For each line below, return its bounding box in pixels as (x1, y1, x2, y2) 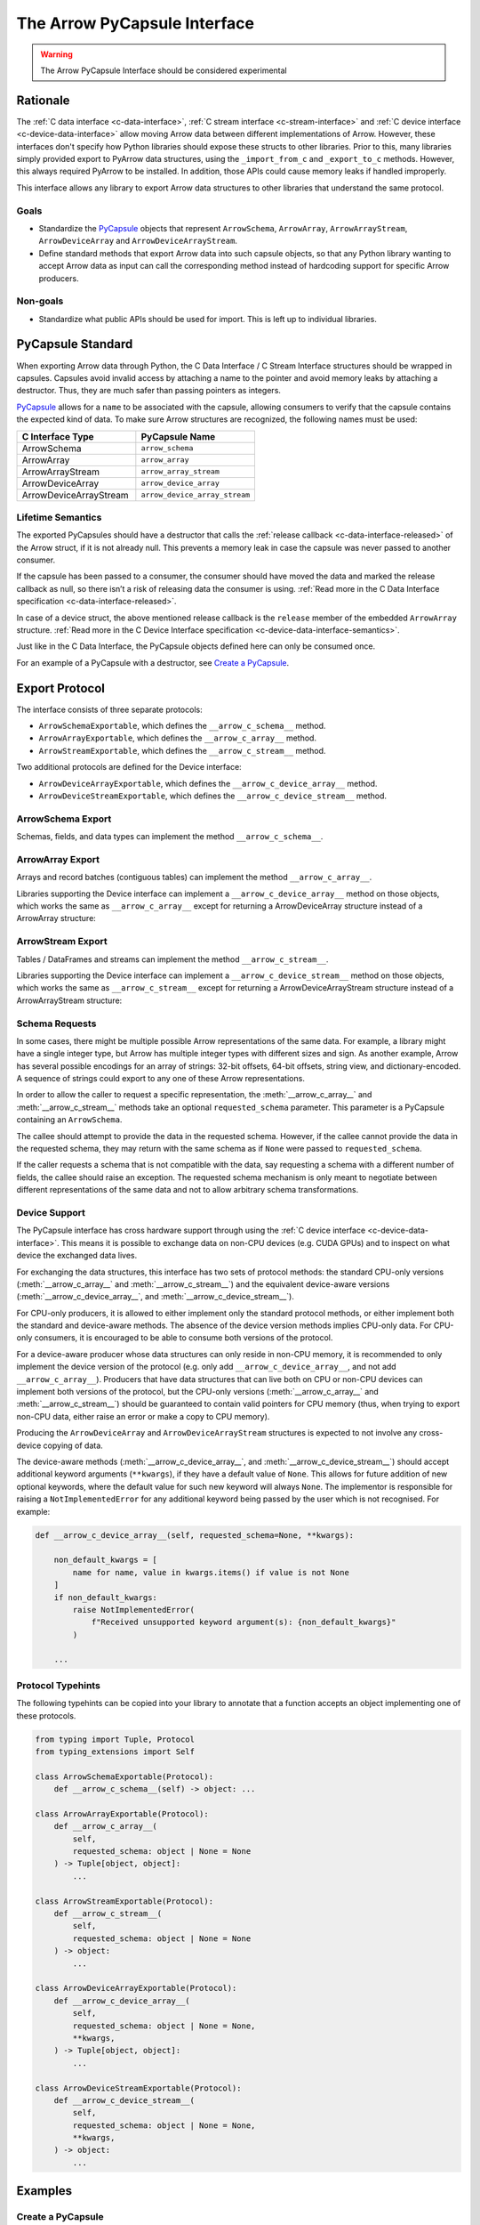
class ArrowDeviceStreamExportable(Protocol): (35, 2083, 242, 2093)
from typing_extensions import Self (35, 1746, 196, 1757)
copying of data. (43, 1440, 104, 1451)
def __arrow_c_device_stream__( (53, 2095, 196, 2105)
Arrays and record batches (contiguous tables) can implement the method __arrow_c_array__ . (16, 872, 372, 883)
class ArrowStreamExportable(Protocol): (35, 1896, 213, 1906)
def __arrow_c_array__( (53, 1821, 157, 1832)
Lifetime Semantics (16, 511, 102, 523)
